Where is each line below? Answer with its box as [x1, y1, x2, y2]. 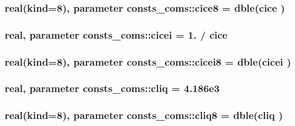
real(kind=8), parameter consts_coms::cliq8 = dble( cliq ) [5, 108, 283, 122]
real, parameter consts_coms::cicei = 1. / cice [5, 27, 227, 42]
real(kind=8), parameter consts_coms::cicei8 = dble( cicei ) [5, 54, 291, 69]
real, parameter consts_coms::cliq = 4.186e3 [5, 81, 220, 96]
